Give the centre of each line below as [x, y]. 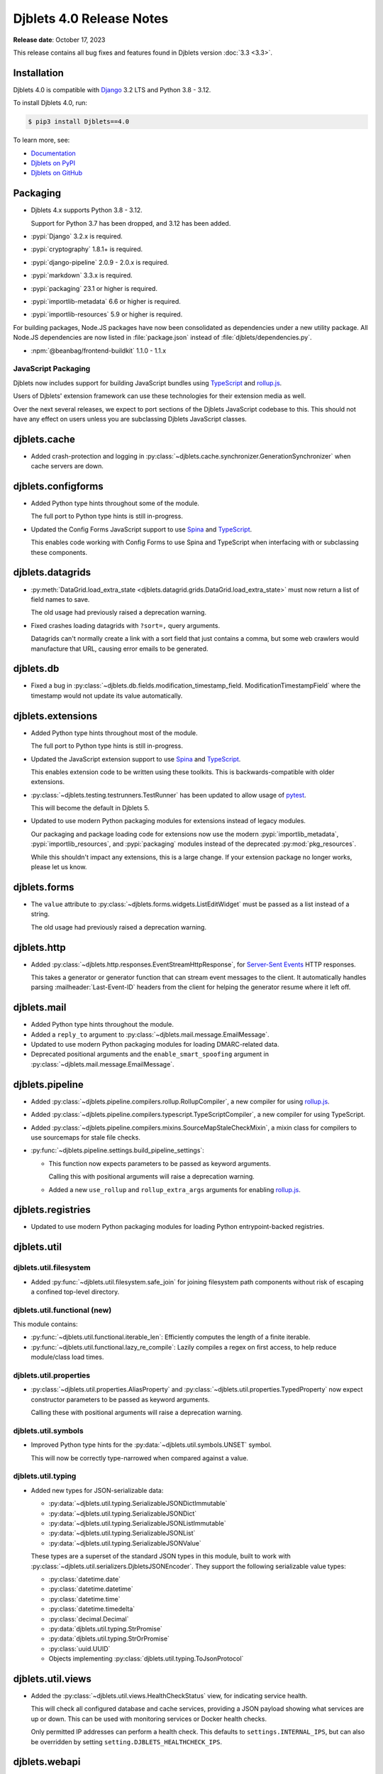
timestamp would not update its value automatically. [107, 695]
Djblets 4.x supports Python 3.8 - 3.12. [87, 210]
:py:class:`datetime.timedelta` [92, 1609]
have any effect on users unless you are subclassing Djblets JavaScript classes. [130, 419]
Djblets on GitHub [57, 173]
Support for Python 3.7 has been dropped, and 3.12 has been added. [131, 223]
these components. [59, 552]
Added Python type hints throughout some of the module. [115, 503]
